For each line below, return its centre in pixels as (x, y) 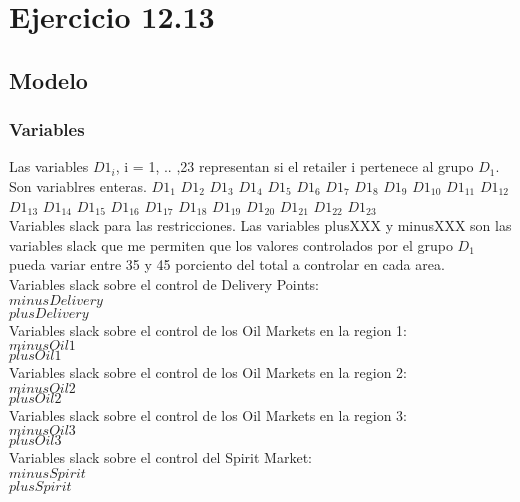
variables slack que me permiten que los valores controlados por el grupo (231, 244)
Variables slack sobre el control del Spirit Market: (160, 457)
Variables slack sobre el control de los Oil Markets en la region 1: (208, 329)
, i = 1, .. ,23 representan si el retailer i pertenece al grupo (294, 166)
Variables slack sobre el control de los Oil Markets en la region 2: (208, 372)
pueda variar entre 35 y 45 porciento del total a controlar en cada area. (227, 264)
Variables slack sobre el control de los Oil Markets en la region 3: (208, 414)
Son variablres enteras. (78, 185)
